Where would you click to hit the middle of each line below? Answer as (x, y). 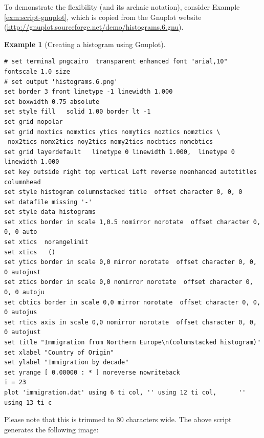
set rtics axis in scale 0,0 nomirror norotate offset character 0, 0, (130, 322)
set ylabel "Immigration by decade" (67, 363)
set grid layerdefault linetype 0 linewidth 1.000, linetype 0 (120, 152)
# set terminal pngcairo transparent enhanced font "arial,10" (116, 62)
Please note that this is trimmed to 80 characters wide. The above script (118, 419)
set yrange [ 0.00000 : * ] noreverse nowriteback (92, 372)
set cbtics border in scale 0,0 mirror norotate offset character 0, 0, (133, 302)
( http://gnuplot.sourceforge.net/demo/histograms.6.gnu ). (94, 27)
